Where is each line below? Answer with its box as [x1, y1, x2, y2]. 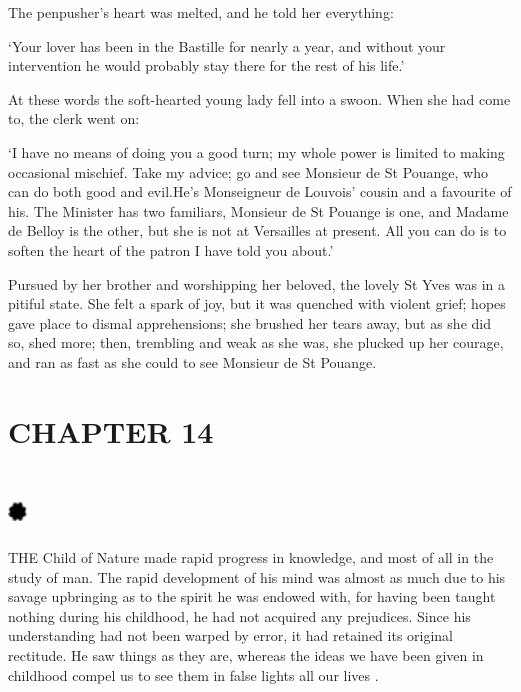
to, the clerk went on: [8, 108, 140, 129]
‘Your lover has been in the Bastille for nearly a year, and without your [8, 35, 446, 56]
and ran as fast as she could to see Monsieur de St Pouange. [8, 351, 377, 372]
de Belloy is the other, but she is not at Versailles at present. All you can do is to [8, 220, 507, 241]
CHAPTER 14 [8, 410, 214, 451]
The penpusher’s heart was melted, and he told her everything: [8, 2, 394, 22]
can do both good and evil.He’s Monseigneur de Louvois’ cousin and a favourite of [8, 181, 512, 202]
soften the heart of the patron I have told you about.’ [8, 239, 334, 260]
